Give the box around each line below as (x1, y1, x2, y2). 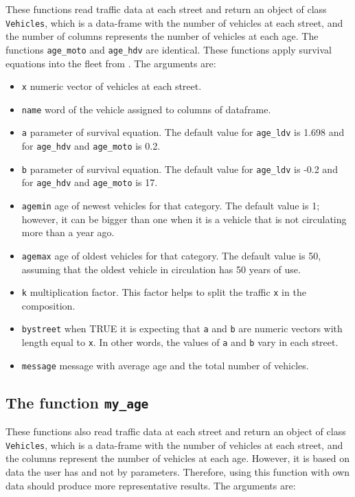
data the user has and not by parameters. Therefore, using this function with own (5, 464, 350, 478)
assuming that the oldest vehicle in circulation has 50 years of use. (21, 262, 301, 276)
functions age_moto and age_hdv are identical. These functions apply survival (5, 42, 332, 56)
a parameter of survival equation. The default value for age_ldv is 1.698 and (21, 125, 345, 139)
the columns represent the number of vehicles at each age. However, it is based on (5, 451, 350, 465)
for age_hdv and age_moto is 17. (21, 175, 158, 189)
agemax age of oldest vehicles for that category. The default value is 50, (21, 248, 321, 262)
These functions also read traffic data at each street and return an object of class (5, 424, 346, 439)
